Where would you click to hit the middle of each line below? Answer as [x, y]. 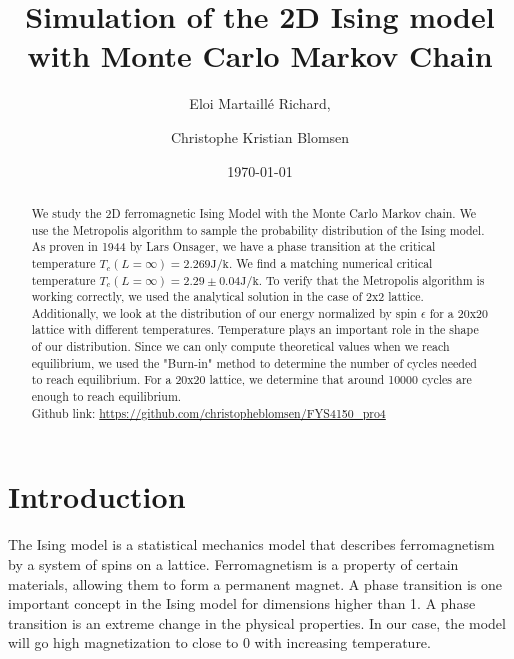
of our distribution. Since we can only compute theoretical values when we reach [240, 346]
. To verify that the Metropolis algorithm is [371, 279]
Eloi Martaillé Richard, [260, 103]
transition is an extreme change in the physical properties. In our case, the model [257, 622]
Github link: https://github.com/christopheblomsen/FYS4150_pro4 [208, 412]
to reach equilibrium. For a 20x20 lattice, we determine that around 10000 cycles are [251, 379]
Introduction [97, 496]
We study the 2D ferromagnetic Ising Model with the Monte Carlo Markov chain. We [254, 212]
